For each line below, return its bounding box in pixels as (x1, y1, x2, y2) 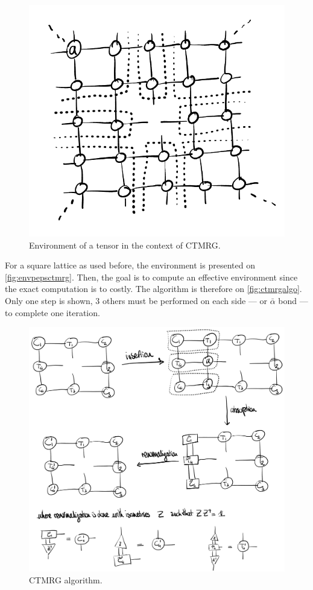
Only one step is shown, (5, 294, 93, 306)
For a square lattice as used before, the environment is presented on (5, 259, 255, 271)
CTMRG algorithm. (29, 574, 103, 586)
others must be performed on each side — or (103, 294, 267, 306)
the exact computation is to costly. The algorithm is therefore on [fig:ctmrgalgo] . (5, 282, 302, 295)
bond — (278, 294, 308, 306)
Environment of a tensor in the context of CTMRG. (29, 238, 221, 251)
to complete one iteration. (5, 306, 100, 319)
